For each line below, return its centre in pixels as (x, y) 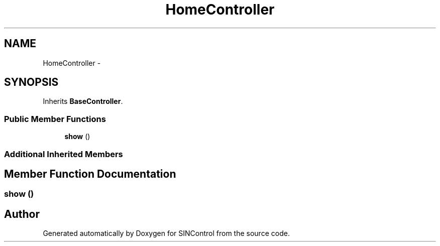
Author (22, 214)
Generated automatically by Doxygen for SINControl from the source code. (166, 233)
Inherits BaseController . (83, 101)
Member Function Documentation (90, 174)
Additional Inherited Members (64, 154)
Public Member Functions (55, 119)
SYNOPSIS (31, 82)
